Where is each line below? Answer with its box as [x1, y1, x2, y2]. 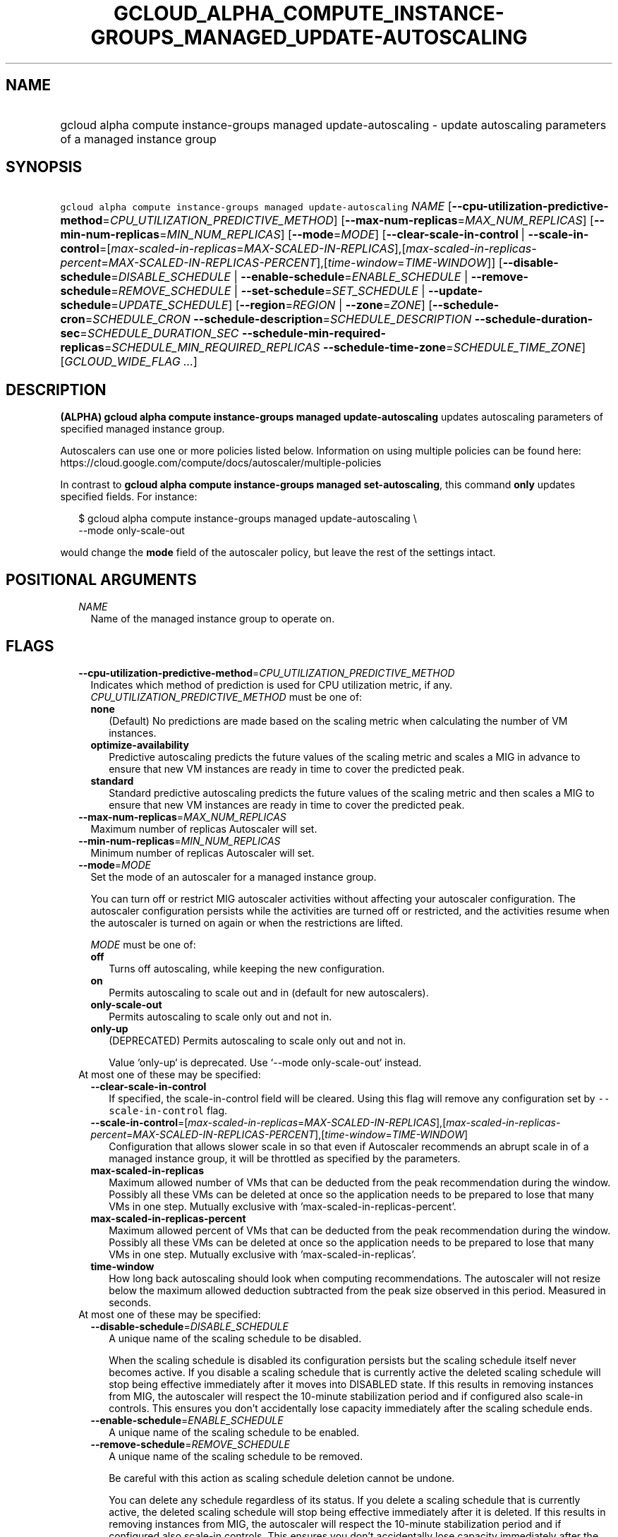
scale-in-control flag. [109, 1104, 228, 1116]
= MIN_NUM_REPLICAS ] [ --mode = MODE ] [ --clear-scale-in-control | [159, 227, 525, 242]
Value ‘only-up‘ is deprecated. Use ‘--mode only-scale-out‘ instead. [109, 1056, 422, 1068]
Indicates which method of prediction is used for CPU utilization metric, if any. [90, 678, 453, 691]
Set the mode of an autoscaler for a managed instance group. [90, 870, 377, 883]
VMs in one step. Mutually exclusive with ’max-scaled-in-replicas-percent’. [109, 1200, 456, 1212]
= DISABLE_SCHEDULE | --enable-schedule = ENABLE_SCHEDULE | [111, 270, 468, 284]
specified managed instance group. [60, 423, 225, 435]
